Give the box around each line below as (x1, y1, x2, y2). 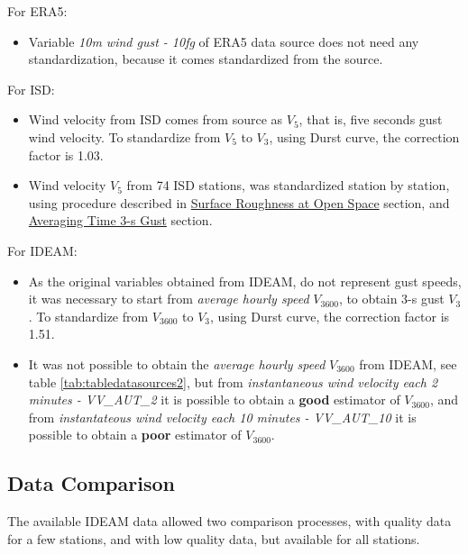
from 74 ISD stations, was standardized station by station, (126, 176, 450, 195)
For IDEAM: (7, 241, 78, 259)
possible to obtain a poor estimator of (28, 425, 242, 444)
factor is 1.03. (28, 145, 104, 164)
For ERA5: (7, 2, 68, 20)
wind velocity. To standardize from (28, 127, 221, 146)
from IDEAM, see (359, 354, 457, 373)
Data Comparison (7, 469, 175, 497)
